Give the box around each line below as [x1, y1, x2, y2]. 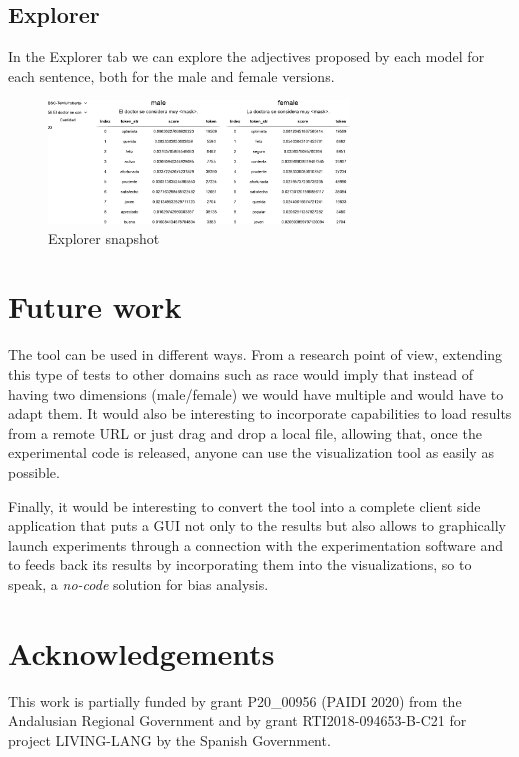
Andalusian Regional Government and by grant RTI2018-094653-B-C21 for [8, 710, 467, 731]
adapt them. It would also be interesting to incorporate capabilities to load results [8, 403, 512, 424]
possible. [8, 461, 60, 482]
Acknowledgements [8, 632, 275, 673]
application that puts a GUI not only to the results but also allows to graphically [8, 515, 506, 536]
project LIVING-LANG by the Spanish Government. [8, 729, 331, 750]
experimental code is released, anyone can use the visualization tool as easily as [8, 442, 494, 463]
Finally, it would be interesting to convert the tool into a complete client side [8, 495, 481, 516]
